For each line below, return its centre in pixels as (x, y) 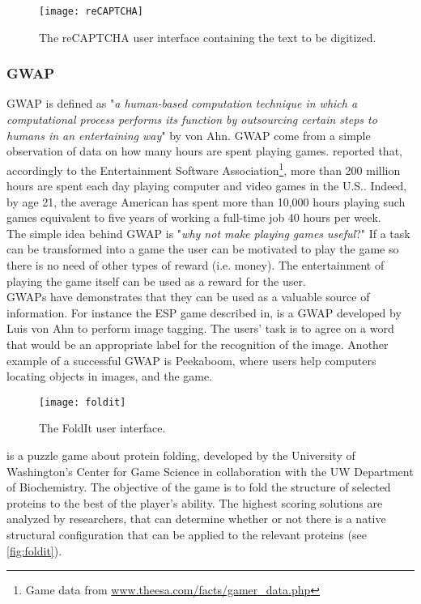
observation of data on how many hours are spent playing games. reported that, (204, 151)
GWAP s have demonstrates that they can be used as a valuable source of (188, 297)
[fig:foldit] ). (34, 550)
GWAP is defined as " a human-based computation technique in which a (182, 103)
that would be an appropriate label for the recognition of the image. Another (198, 345)
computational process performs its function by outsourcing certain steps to (192, 119)
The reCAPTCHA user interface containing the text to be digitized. (208, 37)
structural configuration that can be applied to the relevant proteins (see (187, 535)
